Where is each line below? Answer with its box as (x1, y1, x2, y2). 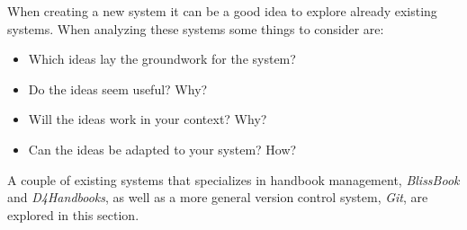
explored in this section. (7, 205, 139, 224)
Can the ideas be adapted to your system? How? (28, 139, 297, 158)
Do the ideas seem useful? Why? (28, 79, 208, 98)
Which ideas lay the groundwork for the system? (28, 49, 296, 68)
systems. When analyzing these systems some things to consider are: (7, 19, 384, 38)
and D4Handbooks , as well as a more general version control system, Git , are (7, 188, 428, 207)
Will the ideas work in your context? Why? (28, 110, 267, 128)
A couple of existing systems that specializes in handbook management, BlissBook (7, 170, 460, 189)
